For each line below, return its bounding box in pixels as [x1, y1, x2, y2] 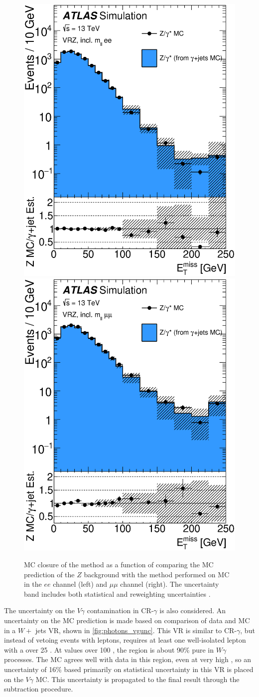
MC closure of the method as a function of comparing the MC [24, 559, 214, 570]
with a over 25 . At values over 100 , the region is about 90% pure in [4, 644, 214, 655]
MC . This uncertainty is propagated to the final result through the [35, 674, 240, 684]
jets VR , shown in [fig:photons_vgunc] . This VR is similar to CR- [35, 625, 237, 635]
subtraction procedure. [4, 684, 73, 694]
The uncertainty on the [4, 605, 75, 616]
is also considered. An [159, 605, 226, 616]
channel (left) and [53, 579, 108, 589]
